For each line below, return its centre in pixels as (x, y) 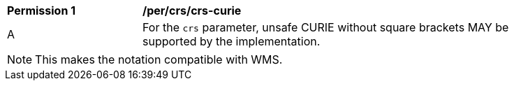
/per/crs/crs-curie (192, 10)
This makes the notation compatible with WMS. (159, 59)
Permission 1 (42, 10)
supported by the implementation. (232, 41)
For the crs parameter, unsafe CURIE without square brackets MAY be (326, 27)
